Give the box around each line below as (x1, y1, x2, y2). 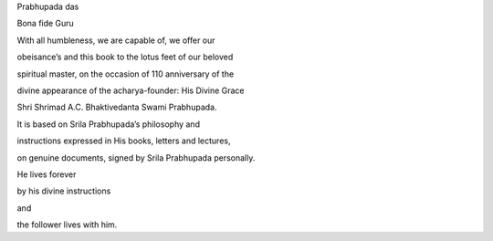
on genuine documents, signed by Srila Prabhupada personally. (16, 152, 256, 163)
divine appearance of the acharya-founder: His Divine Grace (16, 85, 245, 96)
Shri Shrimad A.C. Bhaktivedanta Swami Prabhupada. (16, 101, 217, 113)
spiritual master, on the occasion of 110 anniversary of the (16, 68, 235, 79)
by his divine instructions (16, 185, 111, 196)
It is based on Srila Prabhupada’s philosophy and (16, 119, 201, 130)
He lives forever (16, 169, 77, 180)
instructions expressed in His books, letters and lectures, (16, 135, 231, 146)
